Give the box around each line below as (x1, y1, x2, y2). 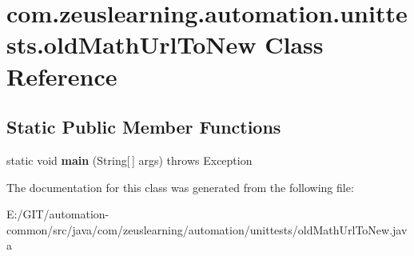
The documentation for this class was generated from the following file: (6, 178, 354, 195)
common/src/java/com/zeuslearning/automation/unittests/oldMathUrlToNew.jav (6, 221, 408, 238)
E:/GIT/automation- (6, 206, 109, 222)
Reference (6, 59, 117, 92)
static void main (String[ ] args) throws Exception (6, 151, 253, 168)
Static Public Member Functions (6, 114, 281, 139)
